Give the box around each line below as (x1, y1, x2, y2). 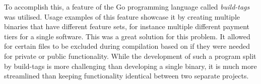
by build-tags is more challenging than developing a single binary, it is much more (4, 60, 257, 71)
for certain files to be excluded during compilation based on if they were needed (4, 41, 250, 51)
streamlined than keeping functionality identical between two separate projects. (4, 70, 249, 81)
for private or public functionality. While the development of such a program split (4, 50, 256, 61)
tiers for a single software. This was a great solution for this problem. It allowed (4, 31, 250, 41)
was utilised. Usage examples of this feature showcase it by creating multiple (4, 11, 240, 22)
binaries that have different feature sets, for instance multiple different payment (4, 21, 249, 32)
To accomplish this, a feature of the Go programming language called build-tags (4, 2, 250, 12)
